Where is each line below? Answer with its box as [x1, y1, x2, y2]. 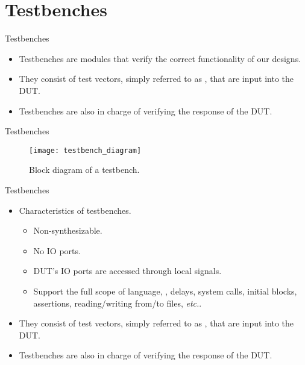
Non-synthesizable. [33, 224, 102, 237]
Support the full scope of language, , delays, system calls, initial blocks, [33, 284, 297, 297]
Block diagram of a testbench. [29, 163, 140, 176]
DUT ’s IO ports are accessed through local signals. [33, 264, 222, 277]
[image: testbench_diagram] [29, 146, 142, 155]
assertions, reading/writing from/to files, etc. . [33, 296, 202, 309]
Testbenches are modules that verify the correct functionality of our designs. [19, 52, 301, 64]
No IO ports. [33, 244, 81, 257]
